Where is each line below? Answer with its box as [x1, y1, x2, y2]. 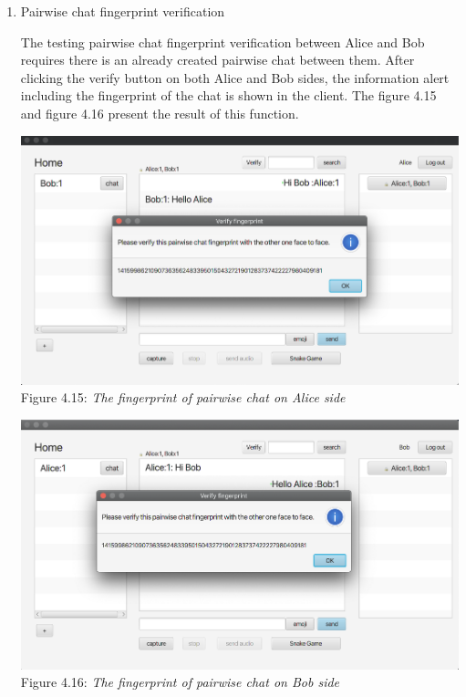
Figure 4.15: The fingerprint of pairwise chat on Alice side [20, 388, 346, 407]
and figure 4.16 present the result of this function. [20, 103, 299, 122]
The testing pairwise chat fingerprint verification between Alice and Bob [20, 32, 425, 51]
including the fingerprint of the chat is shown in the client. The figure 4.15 [20, 86, 437, 105]
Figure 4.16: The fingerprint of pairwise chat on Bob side [20, 672, 340, 692]
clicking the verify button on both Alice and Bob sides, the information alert [20, 68, 450, 87]
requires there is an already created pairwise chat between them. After [20, 50, 415, 69]
